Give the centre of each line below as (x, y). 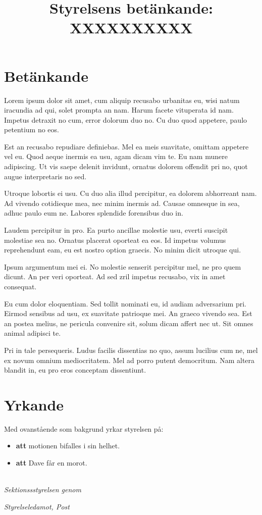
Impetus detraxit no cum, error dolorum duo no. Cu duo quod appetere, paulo (126, 119)
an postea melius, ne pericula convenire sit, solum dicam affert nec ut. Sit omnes (129, 323)
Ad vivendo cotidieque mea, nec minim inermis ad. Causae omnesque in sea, (122, 203)
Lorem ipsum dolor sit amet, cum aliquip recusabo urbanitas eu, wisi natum (122, 100)
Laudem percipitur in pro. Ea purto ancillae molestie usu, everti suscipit (116, 230)
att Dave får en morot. (51, 463)
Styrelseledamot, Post (37, 506)
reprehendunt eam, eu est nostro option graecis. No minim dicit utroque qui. (123, 250)
